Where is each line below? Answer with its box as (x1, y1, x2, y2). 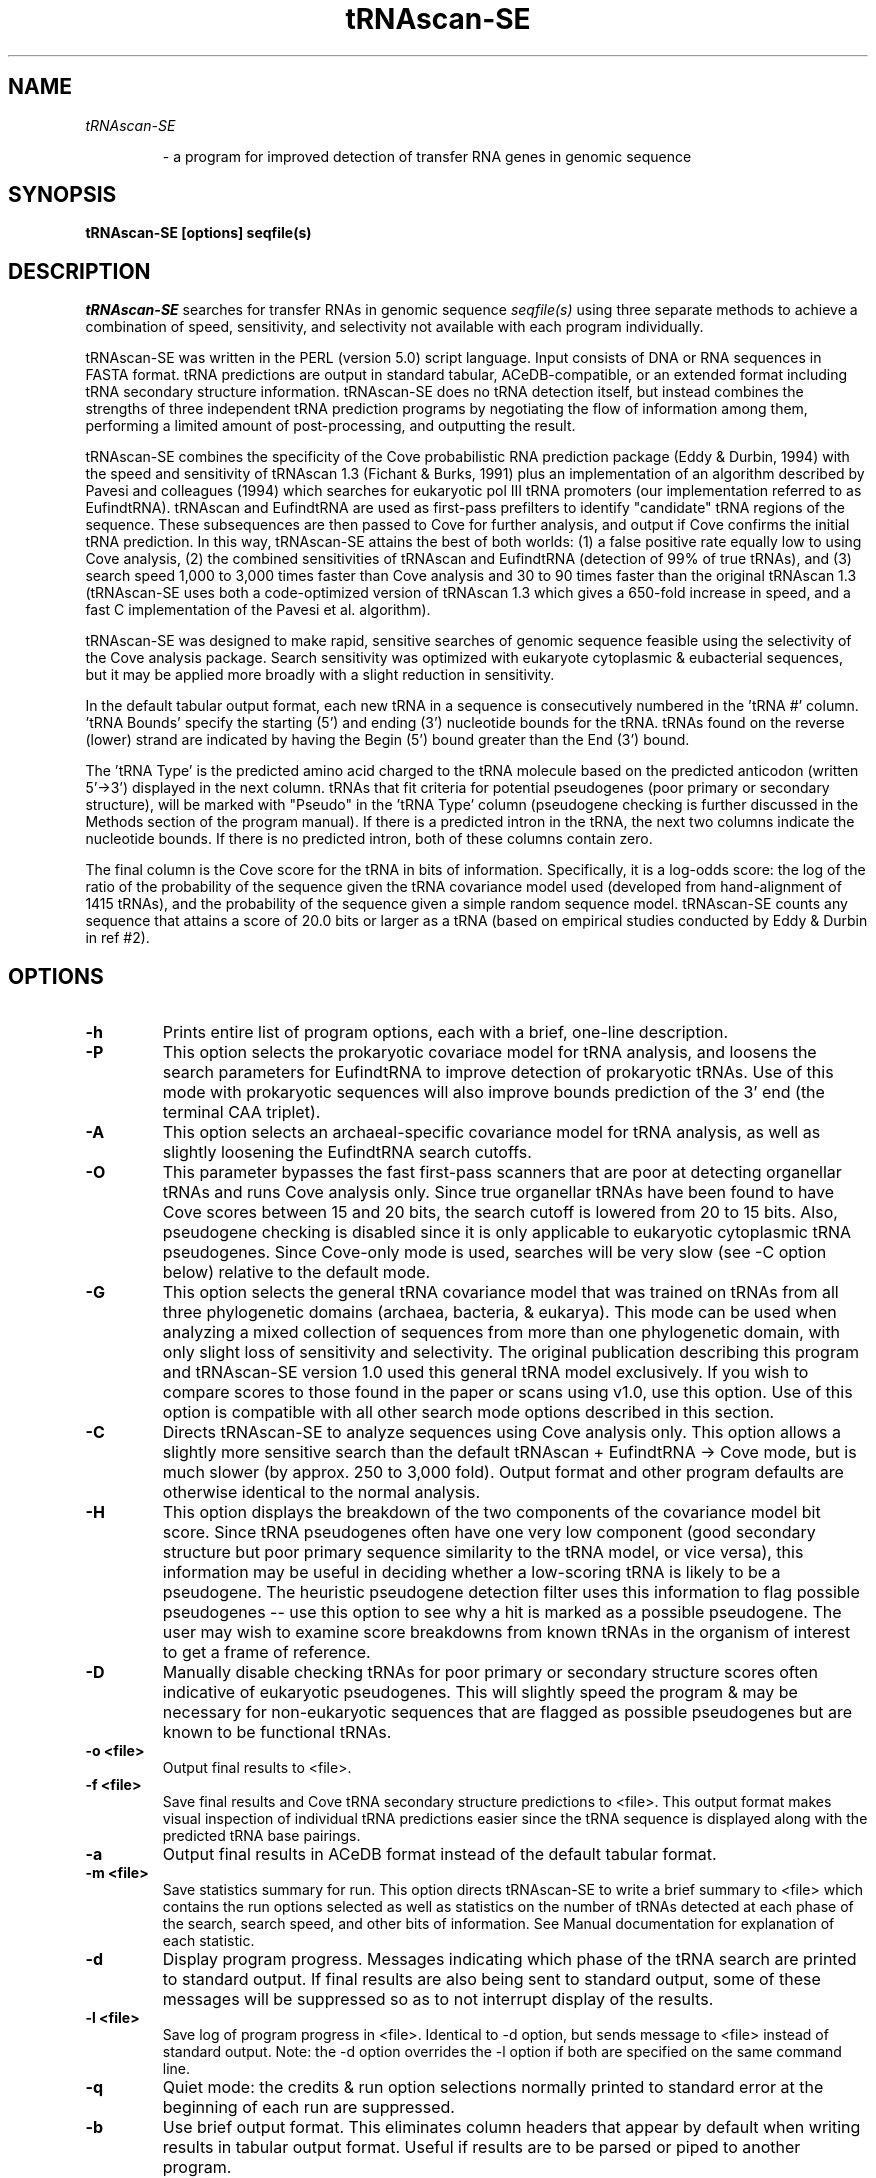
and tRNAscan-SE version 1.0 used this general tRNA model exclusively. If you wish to (162, 1362, 809, 1383)
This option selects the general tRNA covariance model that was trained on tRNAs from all (162, 1282, 839, 1303)
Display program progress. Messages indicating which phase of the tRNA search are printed (162, 1949, 857, 1970)
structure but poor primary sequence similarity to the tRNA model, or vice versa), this (162, 1542, 804, 1563)
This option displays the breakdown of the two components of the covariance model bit (162, 1502, 821, 1523)
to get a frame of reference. (162, 1642, 371, 1663)
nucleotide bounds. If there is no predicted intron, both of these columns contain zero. (85, 830, 653, 848)
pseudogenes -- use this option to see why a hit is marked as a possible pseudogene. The (162, 1602, 842, 1623)
